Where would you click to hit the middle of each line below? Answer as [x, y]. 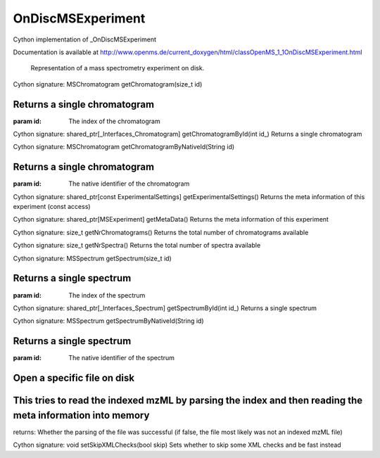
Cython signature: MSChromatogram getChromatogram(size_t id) [108, 84]
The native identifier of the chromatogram [129, 184]
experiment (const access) [52, 207]
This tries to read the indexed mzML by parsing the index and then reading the [188, 401]
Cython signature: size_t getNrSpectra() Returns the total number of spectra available [137, 246]
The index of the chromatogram [115, 121]
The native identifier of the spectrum [122, 358]
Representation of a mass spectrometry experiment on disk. [118, 68]
